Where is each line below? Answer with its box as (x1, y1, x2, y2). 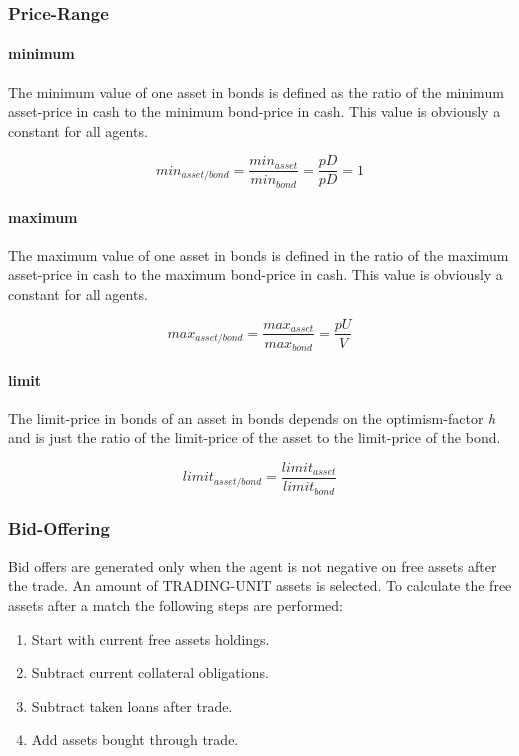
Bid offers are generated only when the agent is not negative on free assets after (8, 555, 497, 576)
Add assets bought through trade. (31, 729, 239, 750)
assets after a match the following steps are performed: (8, 594, 343, 615)
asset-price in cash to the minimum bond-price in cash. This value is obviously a (8, 101, 501, 122)
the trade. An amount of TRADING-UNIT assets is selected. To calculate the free (8, 575, 512, 596)
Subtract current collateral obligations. (31, 662, 269, 683)
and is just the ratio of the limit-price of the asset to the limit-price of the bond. (8, 427, 501, 448)
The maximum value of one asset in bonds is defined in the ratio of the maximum (8, 244, 509, 265)
